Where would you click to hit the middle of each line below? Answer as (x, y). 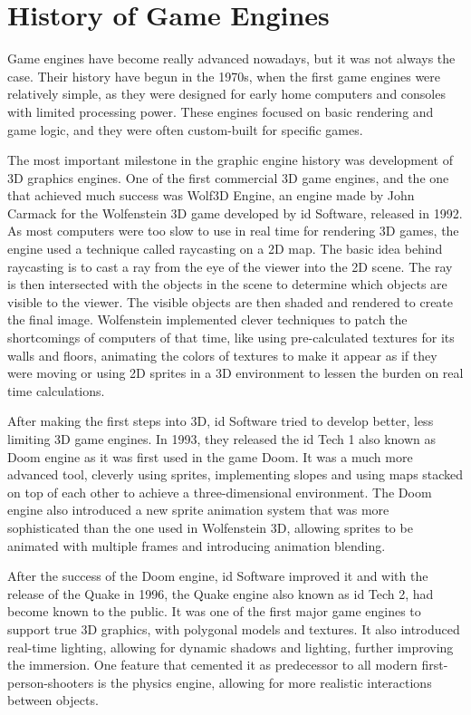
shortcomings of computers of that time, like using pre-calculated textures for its (231, 338)
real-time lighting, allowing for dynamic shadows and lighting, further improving (231, 647)
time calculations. (56, 390)
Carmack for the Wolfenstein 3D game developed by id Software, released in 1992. (235, 213)
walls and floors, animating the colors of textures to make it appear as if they (222, 355)
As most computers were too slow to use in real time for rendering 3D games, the (233, 231)
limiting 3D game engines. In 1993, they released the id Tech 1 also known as (221, 439)
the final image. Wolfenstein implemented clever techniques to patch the (207, 319)
